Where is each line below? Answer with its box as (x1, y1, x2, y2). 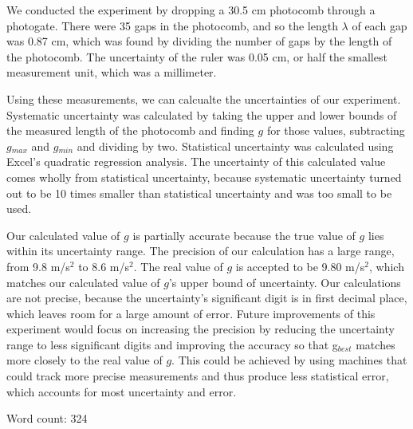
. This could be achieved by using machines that (171, 352, 407, 368)
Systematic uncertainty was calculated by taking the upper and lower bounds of (6, 106, 397, 123)
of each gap (352, 17, 407, 33)
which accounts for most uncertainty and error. (6, 383, 237, 399)
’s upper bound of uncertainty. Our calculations (168, 274, 401, 290)
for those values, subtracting (266, 122, 405, 139)
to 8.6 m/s (78, 258, 130, 274)
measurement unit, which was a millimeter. (6, 64, 217, 81)
